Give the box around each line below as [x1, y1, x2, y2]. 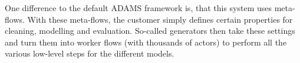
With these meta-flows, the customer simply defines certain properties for [27, 13, 293, 25]
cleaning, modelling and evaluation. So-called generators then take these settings [5, 24, 295, 37]
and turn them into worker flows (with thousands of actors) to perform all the [5, 36, 287, 48]
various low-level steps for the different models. [5, 47, 174, 60]
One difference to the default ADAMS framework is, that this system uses [5, 2, 272, 13]
